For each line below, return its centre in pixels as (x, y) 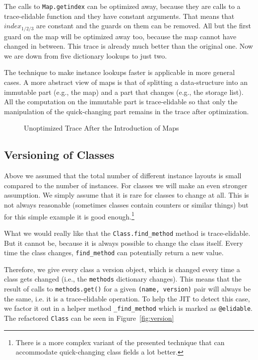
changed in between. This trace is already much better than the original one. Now (129, 46)
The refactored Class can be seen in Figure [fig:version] (89, 318)
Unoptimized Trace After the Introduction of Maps (101, 128)
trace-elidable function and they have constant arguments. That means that (119, 16)
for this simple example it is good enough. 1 (69, 216)
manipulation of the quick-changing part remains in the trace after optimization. (127, 111)
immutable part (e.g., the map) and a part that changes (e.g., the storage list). (124, 92)
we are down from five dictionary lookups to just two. (86, 55)
